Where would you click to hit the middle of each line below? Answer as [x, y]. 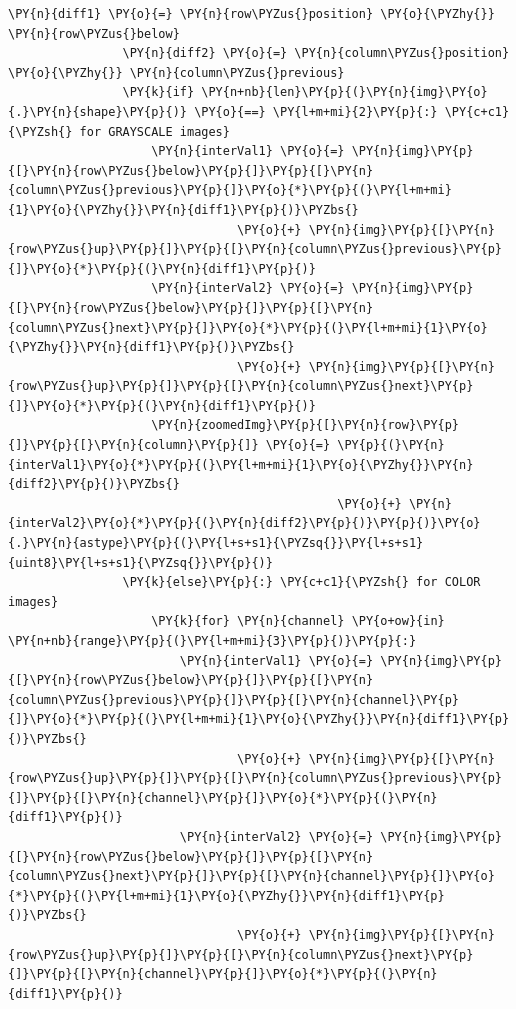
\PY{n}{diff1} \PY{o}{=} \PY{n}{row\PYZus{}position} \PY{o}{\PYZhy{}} [251, 14]
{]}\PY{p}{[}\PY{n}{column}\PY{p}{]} [133, 445]
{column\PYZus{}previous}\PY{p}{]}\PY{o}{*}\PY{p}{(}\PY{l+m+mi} [230, 190]
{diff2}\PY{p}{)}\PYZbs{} [94, 484]
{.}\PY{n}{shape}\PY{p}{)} [97, 111]
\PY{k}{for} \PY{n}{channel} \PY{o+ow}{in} [298, 621]
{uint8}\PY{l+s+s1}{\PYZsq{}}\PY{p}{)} [140, 562]
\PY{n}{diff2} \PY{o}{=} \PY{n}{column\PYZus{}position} [316, 53]
